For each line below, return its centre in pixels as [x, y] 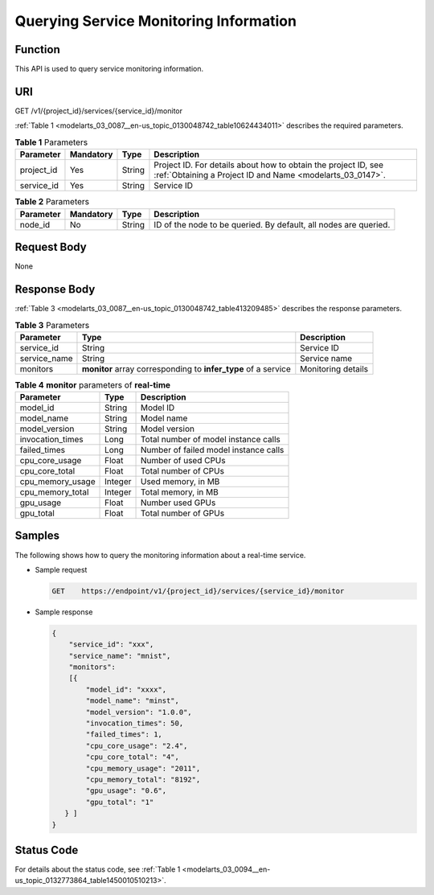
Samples [37, 536]
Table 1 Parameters [51, 142]
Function [37, 49]
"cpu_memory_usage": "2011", [143, 768]
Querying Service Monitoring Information [156, 21]
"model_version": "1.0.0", [139, 712]
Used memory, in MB [180, 482]
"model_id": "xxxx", [126, 689]
